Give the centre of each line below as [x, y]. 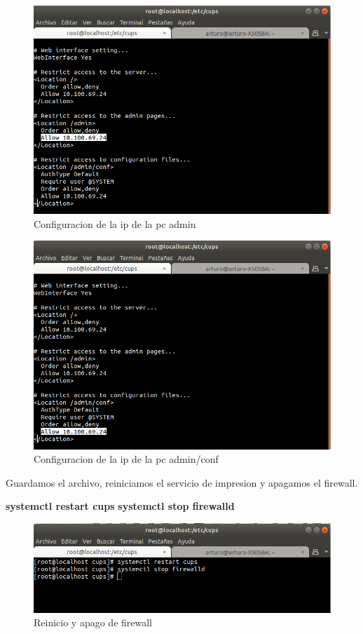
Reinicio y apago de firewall [93, 622]
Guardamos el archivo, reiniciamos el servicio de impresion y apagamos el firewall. [182, 482]
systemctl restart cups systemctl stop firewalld [120, 506]
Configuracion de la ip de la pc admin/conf [126, 459]
